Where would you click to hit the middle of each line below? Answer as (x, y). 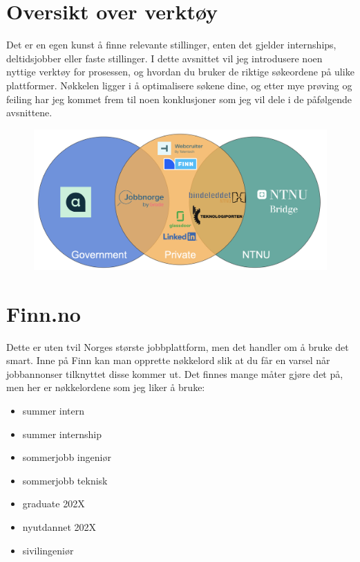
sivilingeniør (48, 550)
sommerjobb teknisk (65, 480)
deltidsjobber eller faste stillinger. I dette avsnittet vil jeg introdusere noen (164, 58)
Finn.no (44, 313)
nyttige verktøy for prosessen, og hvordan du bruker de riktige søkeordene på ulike (180, 72)
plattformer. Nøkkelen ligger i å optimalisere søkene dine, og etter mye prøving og (179, 85)
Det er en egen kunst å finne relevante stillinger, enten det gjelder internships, (171, 45)
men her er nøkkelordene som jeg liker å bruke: (106, 387)
